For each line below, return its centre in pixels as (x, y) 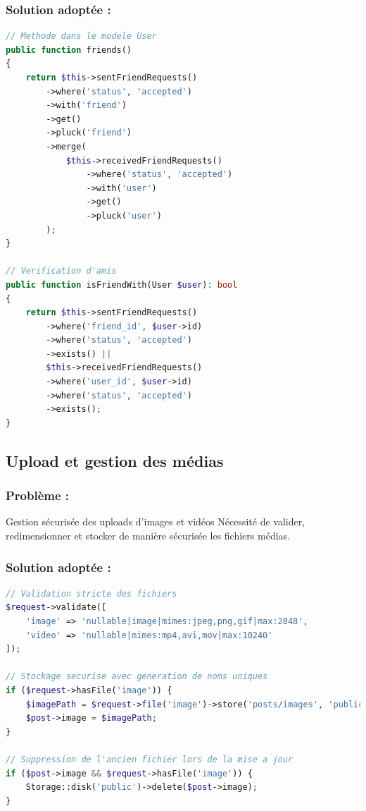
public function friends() (69, 50)
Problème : (38, 495)
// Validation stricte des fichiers (91, 593)
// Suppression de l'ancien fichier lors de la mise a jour (150, 759)
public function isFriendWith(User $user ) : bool (122, 285)
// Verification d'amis (61, 271)
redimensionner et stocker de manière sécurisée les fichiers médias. (148, 536)
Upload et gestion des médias (115, 460)
